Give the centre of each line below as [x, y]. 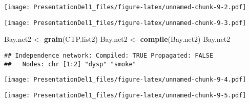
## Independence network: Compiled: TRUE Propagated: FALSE [109, 55]
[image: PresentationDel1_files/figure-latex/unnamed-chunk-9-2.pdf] [125, 7]
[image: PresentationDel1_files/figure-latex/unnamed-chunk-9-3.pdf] [125, 23]
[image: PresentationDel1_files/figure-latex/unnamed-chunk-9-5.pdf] [125, 95]
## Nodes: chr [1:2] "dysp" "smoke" [70, 64]
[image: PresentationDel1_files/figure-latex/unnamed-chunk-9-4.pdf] [125, 80]
